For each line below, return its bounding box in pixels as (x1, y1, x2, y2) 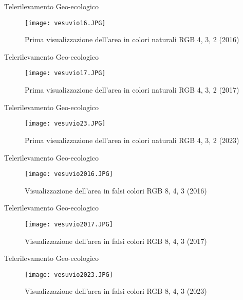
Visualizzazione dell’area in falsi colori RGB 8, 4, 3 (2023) (25, 286, 207, 296)
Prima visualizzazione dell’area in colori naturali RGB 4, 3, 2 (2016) (25, 34, 239, 45)
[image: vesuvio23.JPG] (25, 120, 106, 128)
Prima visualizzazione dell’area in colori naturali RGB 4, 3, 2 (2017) (25, 84, 239, 95)
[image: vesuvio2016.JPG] (25, 170, 113, 178)
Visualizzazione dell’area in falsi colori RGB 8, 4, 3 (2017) (25, 235, 207, 246)
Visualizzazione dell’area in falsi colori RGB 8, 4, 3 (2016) (25, 185, 207, 196)
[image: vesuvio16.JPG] (25, 19, 106, 27)
